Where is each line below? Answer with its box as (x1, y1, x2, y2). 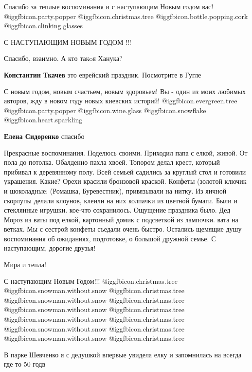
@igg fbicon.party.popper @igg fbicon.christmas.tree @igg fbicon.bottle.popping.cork (4, 11, 248, 21)
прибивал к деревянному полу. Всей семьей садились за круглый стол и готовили (4, 166, 246, 176)
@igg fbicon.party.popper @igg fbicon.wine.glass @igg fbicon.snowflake (4, 105, 206, 115)
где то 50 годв (4, 359, 46, 369)
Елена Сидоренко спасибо (4, 131, 85, 141)
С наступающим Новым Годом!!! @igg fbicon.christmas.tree (4, 275, 178, 286)
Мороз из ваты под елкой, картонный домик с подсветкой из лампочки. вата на (4, 214, 238, 224)
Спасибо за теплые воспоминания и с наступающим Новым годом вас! (4, 1, 214, 11)
